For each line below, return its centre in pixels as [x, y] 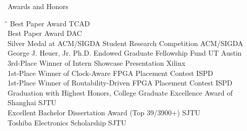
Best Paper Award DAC [45, 33]
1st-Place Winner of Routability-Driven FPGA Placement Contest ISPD [120, 83]
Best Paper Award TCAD [50, 23]
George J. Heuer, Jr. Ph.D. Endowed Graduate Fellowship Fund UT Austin [125, 53]
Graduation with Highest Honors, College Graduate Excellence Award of [120, 92]
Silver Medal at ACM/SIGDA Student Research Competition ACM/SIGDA [126, 43]
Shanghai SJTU [32, 102]
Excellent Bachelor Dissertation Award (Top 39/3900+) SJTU [104, 112]
